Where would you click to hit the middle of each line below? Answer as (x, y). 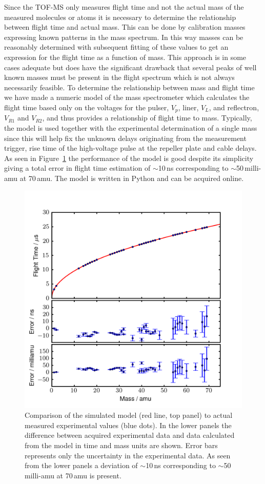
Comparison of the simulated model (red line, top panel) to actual (129, 415)
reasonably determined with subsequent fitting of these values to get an (116, 47)
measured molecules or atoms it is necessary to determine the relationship (120, 17)
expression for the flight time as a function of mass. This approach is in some (125, 57)
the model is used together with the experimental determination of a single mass (131, 127)
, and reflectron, (234, 107)
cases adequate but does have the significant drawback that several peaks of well (130, 67)
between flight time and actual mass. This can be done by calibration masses (125, 27)
